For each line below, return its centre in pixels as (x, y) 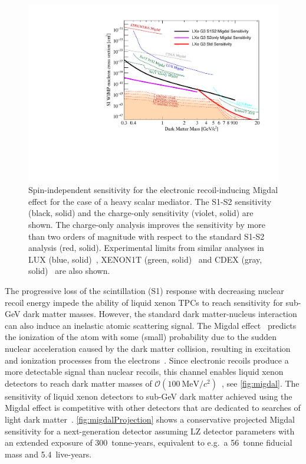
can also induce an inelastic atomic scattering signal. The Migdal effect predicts (151, 325)
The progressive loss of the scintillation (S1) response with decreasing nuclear (144, 290)
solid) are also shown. (69, 271)
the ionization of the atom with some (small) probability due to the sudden (141, 337)
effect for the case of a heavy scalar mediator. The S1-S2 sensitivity (150, 201)
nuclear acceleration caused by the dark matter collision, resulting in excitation (148, 348)
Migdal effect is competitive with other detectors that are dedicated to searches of (153, 408)
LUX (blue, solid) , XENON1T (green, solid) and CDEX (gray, (145, 259)
